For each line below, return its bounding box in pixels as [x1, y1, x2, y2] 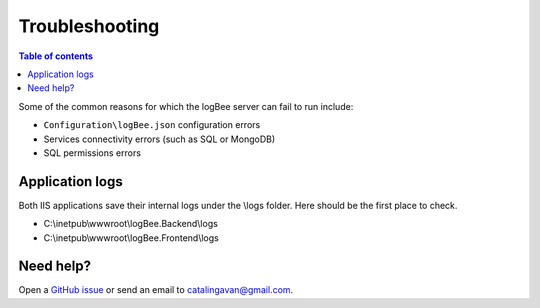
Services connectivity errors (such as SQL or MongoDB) [43, 133, 276, 145]
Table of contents [18, 50, 94, 62]
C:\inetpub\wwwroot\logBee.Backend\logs [43, 218, 219, 230]
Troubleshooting [18, 15, 160, 37]
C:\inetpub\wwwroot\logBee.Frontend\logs [43, 231, 219, 244]
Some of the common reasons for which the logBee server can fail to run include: [18, 100, 354, 112]
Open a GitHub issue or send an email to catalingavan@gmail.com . [18, 284, 294, 296]
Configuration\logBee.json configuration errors [43, 119, 261, 131]
